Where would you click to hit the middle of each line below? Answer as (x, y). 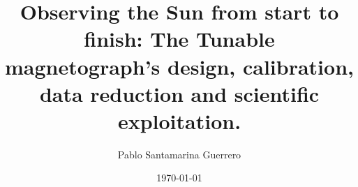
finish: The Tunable (179, 39)
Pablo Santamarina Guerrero (179, 154)
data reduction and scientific (179, 93)
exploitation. (179, 120)
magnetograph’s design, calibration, (179, 66)
